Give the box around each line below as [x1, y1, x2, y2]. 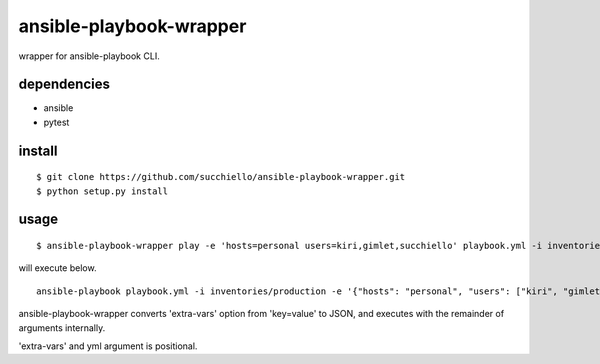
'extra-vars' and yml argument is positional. [18, 340, 198, 352]
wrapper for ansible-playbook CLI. [18, 50, 160, 62]
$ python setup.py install [36, 185, 169, 197]
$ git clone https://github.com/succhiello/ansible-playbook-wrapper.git [36, 171, 406, 183]
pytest [43, 116, 70, 128]
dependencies [18, 76, 110, 93]
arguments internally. [18, 321, 106, 334]
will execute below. [18, 262, 97, 274]
